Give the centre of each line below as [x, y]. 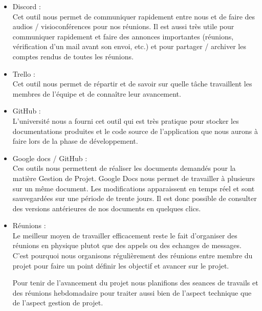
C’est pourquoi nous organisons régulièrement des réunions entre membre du [133, 256]
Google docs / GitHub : [50, 158]
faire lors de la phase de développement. [75, 141]
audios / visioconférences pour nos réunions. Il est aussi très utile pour [123, 26]
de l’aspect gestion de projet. [58, 303]
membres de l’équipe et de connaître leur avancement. [97, 93]
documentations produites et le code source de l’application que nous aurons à [135, 131]
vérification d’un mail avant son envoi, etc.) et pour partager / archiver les [129, 46]
